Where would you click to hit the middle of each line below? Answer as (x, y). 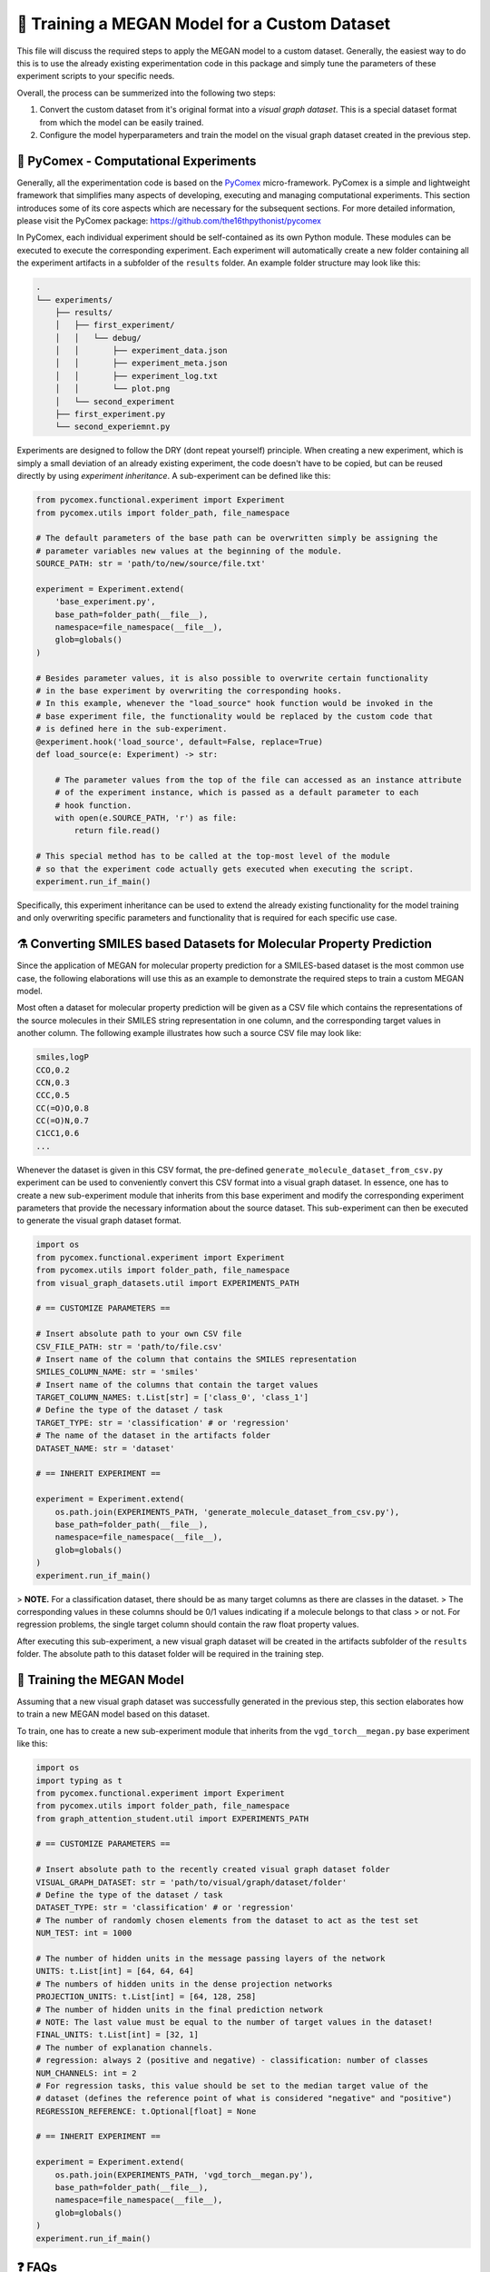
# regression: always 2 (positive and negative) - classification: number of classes (232, 2060)
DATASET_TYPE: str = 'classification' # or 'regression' (165, 1908)
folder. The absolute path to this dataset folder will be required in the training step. (170, 1654)
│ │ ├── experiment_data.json (141, 351)
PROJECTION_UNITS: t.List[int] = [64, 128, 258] (146, 1997)
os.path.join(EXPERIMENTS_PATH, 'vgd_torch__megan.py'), (184, 2175)
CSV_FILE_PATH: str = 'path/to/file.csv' (129, 1346)
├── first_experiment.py (110, 414)
